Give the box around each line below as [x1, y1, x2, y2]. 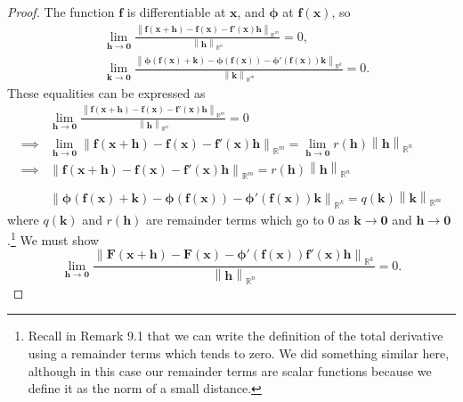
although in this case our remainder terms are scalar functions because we [28, 361, 432, 380]
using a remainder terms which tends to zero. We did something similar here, [28, 344, 450, 363]
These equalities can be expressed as [7, 83, 206, 102]
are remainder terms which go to [146, 209, 324, 228]
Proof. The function [7, 3, 115, 21]
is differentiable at [126, 3, 226, 21]
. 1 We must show [7, 228, 100, 249]
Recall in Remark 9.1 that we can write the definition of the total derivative [28, 326, 443, 345]
